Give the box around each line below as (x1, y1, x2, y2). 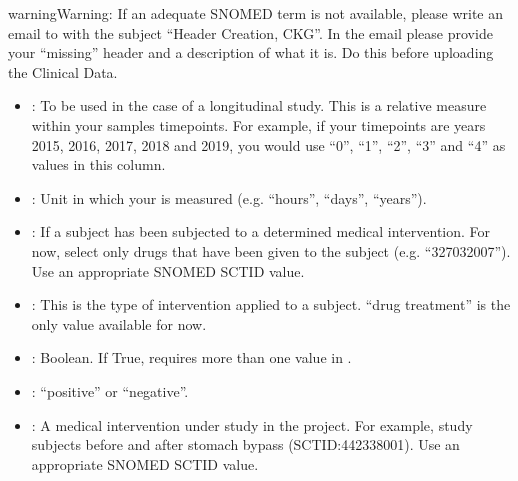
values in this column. (31, 154, 166, 175)
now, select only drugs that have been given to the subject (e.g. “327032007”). (31, 240, 511, 261)
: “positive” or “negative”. (31, 380, 189, 401)
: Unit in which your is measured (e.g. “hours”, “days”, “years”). (31, 187, 427, 208)
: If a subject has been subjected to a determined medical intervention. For (31, 221, 491, 242)
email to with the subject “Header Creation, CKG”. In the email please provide (8, 22, 493, 43)
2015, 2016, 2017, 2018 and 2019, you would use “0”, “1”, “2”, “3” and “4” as (31, 134, 506, 155)
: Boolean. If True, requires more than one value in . (31, 347, 352, 368)
